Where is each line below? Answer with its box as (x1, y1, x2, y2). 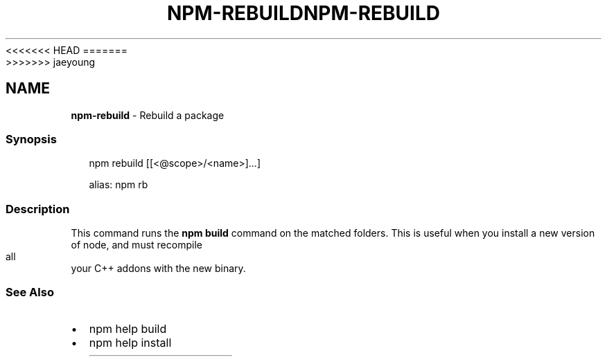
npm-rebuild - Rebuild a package (71, 109, 225, 121)
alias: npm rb (89, 179, 148, 191)
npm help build (89, 321, 167, 336)
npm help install (89, 335, 172, 350)
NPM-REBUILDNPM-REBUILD (167, 1, 440, 25)
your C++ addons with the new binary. (71, 262, 246, 275)
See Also (6, 285, 54, 300)
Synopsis (6, 132, 57, 146)
